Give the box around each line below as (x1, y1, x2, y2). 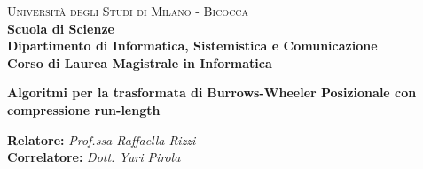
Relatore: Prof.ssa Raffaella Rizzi (7, 130, 196, 149)
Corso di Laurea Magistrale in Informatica (7, 53, 272, 72)
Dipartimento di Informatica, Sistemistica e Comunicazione (7, 36, 378, 55)
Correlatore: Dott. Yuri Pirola (7, 148, 181, 166)
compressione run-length (7, 100, 161, 119)
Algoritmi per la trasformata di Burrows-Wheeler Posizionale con (7, 83, 417, 102)
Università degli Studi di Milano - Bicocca (7, 2, 249, 19)
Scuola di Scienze (7, 19, 114, 37)
